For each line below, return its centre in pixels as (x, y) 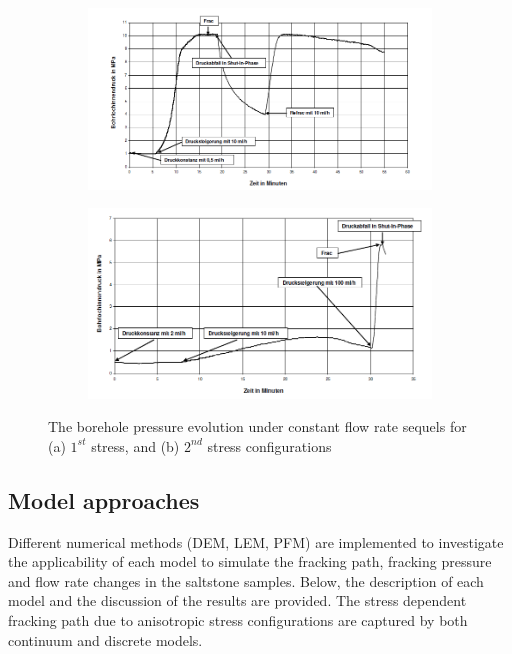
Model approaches (104, 499)
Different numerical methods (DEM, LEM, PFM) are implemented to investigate (256, 541)
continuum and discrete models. (105, 639)
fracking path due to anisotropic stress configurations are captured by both (238, 619)
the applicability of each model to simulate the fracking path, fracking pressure (250, 561)
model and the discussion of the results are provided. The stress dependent (237, 600)
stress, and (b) (135, 445)
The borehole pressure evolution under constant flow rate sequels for (257, 426)
